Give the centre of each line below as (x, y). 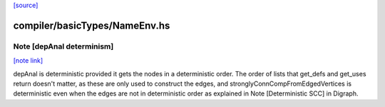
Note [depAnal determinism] (63, 46)
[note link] (28, 61)
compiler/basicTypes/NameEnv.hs (92, 25)
